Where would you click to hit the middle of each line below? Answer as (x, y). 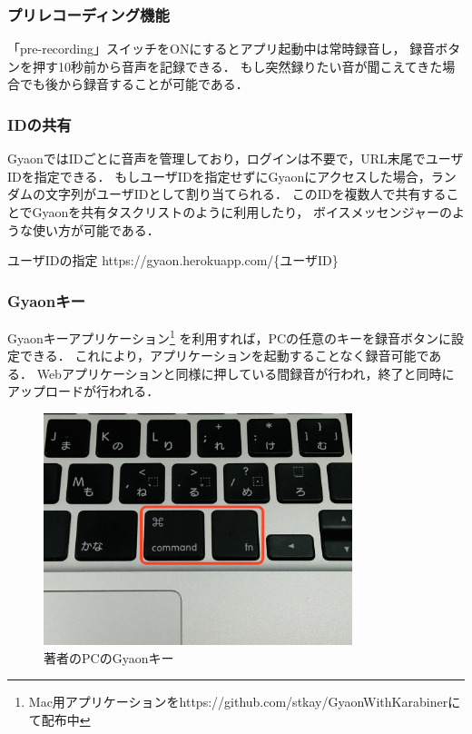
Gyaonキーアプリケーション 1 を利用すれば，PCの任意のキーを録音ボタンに (230, 337)
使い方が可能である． (96, 229)
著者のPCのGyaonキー (109, 657)
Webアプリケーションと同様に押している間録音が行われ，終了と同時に (246, 373)
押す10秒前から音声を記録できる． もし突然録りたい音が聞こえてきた (237, 66)
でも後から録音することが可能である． (134, 84)
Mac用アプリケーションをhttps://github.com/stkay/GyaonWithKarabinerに (245, 702)
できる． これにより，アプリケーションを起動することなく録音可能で (224, 356)
